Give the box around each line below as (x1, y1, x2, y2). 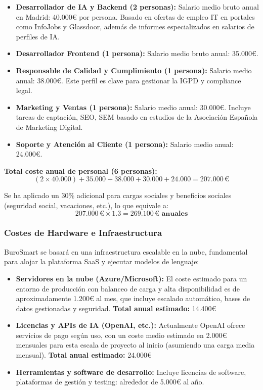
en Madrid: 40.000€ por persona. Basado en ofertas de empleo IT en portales (16, 11, 255, 22)
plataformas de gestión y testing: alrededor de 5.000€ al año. (16, 376, 204, 387)
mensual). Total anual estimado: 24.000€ (16, 350, 152, 360)
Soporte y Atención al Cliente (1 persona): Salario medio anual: (16, 138, 234, 149)
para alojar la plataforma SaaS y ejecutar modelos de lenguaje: (4, 256, 199, 267)
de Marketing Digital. (16, 121, 83, 132)
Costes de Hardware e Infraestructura (4, 226, 162, 239)
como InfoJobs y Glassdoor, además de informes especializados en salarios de (16, 21, 254, 32)
